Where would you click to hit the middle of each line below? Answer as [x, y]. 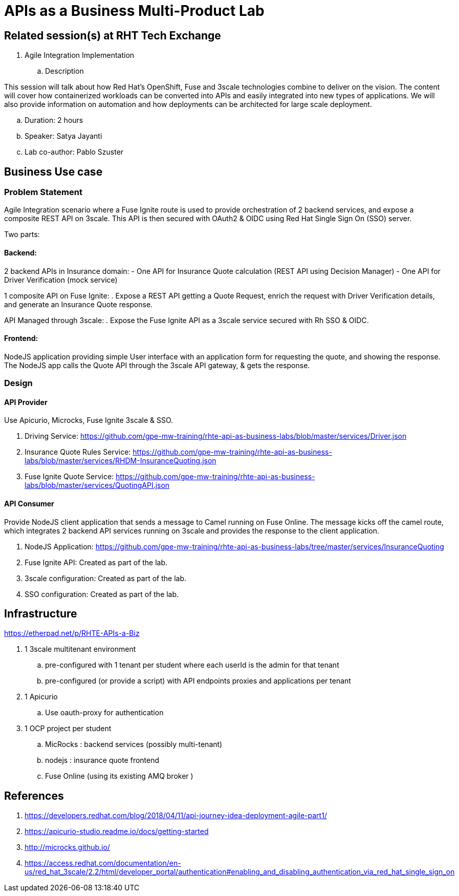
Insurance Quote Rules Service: [78, 452]
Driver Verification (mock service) [61, 280]
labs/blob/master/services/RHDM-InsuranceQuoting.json [121, 461]
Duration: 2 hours [54, 120]
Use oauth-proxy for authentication [104, 713]
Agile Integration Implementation [80, 55]
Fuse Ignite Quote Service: [69, 477]
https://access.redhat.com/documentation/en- [103, 863]
